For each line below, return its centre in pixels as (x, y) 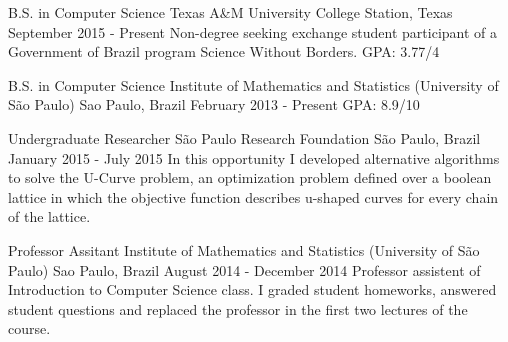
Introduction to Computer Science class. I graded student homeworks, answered (252, 289)
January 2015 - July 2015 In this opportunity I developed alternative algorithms (254, 157)
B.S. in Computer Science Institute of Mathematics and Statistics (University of (253, 84)
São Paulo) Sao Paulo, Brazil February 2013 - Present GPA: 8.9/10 (214, 104)
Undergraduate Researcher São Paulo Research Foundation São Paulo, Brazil (244, 137)
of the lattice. (49, 216)
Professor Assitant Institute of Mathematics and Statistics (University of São (244, 249)
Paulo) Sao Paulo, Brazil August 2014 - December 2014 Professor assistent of (244, 269)
